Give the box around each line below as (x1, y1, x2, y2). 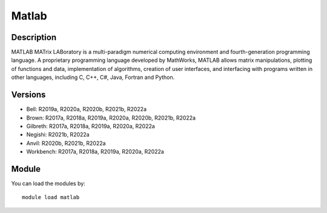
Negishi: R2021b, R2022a (26, 131, 90, 138)
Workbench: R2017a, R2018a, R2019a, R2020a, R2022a (26, 148, 165, 155)
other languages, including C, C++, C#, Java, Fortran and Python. (11, 73, 175, 81)
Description (11, 32, 57, 42)
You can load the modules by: (11, 180, 86, 187)
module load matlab (22, 194, 80, 201)
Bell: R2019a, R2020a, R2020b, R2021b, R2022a (26, 106, 147, 113)
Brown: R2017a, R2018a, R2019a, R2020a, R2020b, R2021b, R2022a (26, 114, 196, 121)
